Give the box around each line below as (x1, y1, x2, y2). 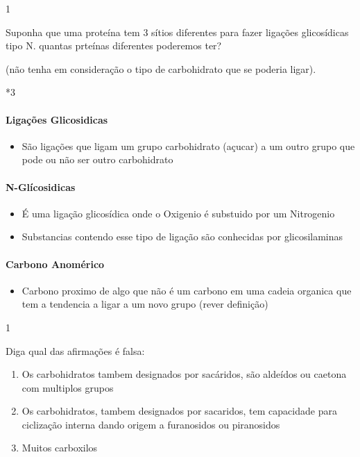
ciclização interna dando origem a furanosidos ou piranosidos (22, 417, 280, 431)
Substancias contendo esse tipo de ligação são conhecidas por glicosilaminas (22, 229, 343, 244)
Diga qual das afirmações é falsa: (6, 343, 145, 358)
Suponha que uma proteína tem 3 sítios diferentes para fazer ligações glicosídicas (6, 24, 349, 39)
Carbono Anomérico (6, 256, 105, 271)
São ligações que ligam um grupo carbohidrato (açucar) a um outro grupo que (22, 138, 355, 153)
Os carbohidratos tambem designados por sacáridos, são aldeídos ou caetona (22, 367, 347, 381)
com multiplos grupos (22, 380, 114, 394)
